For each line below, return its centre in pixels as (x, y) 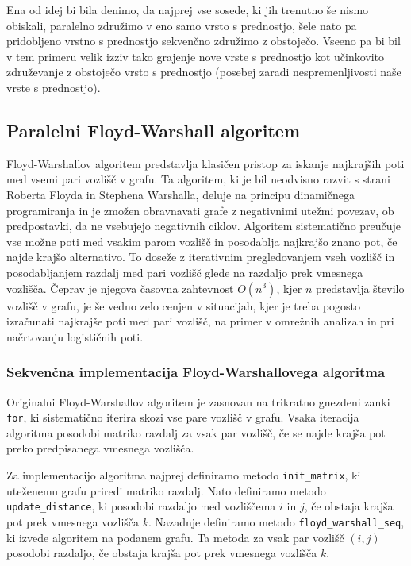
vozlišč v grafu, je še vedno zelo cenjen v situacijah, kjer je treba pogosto (184, 305)
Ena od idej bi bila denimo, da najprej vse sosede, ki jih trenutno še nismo (188, 10)
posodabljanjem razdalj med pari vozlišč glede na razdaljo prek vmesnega (185, 272)
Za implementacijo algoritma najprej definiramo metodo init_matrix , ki (184, 474)
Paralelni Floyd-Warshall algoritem (153, 130)
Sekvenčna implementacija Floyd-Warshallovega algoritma (196, 372)
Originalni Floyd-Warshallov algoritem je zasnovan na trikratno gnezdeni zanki (198, 401)
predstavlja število (360, 288)
